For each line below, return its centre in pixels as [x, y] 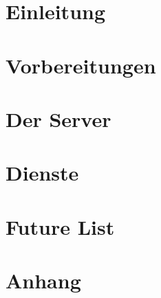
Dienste [42, 173]
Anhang [43, 280]
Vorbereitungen [81, 65]
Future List [60, 226]
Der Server [58, 118]
